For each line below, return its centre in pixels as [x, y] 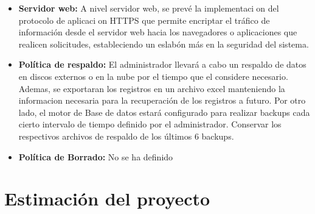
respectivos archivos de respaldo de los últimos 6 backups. [126, 136]
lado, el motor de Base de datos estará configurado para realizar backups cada [164, 112]
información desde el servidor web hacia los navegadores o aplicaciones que [158, 32]
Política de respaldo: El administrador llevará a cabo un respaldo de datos [162, 64]
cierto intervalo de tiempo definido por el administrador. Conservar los [150, 124]
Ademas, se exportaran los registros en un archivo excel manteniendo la [152, 88]
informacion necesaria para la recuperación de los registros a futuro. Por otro [162, 100]
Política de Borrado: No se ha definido [96, 156]
